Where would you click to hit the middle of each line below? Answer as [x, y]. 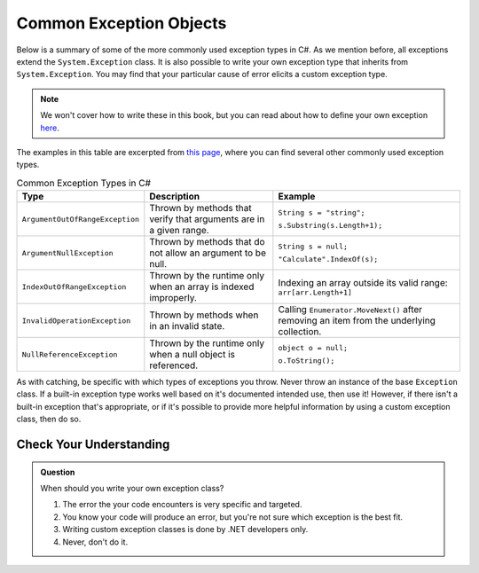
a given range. [179, 231]
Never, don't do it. [95, 542]
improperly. [173, 298]
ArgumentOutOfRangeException [81, 219]
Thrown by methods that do [207, 242]
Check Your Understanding [93, 445]
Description [174, 197]
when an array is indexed [202, 286]
